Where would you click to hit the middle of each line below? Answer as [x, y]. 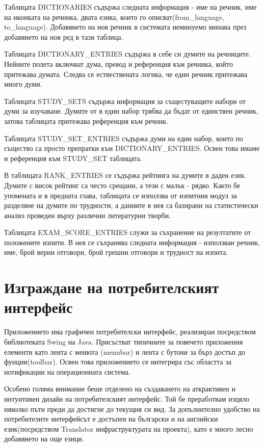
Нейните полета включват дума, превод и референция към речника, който [118, 63]
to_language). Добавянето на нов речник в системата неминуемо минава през [125, 27]
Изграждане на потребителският [112, 287]
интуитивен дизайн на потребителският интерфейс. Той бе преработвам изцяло [127, 398]
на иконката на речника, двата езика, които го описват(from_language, [114, 17]
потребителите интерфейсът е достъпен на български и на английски [111, 419]
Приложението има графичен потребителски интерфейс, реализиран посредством [130, 332]
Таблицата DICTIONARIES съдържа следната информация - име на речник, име [130, 7]
